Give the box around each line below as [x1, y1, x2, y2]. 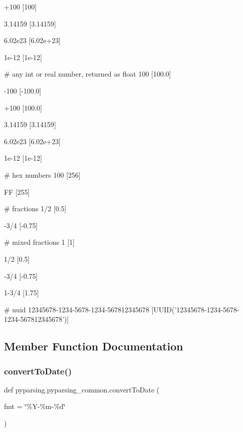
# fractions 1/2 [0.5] [4, 203, 66, 214]
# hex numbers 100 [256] [4, 169, 81, 180]
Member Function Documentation [4, 338, 184, 354]
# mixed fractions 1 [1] [4, 237, 75, 247]
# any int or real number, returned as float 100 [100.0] [4, 69, 171, 79]
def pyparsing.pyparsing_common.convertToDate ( [4, 384, 160, 394]
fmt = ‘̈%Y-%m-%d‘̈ [4, 401, 66, 411]
